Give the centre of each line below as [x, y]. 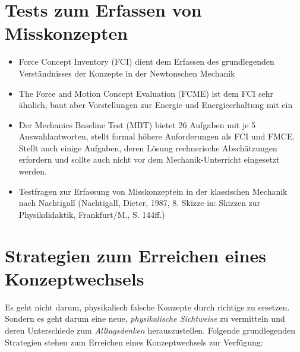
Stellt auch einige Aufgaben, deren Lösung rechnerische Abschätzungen [148, 148]
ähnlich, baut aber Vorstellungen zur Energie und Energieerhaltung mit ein [156, 105]
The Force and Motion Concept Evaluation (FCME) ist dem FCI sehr [146, 93]
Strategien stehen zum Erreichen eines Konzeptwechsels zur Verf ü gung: [134, 342]
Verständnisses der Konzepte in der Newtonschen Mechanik [127, 73]
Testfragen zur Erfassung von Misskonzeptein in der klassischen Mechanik [153, 191]
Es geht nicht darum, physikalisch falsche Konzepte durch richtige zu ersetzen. [147, 307]
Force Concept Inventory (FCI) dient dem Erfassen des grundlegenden [146, 61]
